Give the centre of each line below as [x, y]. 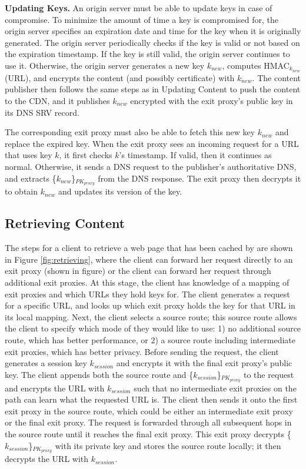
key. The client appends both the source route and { [99, 374]
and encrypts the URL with [55, 388]
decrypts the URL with [47, 459]
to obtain [21, 191]
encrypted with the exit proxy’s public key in [212, 101]
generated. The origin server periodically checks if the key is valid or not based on [152, 42]
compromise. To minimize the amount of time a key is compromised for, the [142, 19]
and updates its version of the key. [120, 191]
